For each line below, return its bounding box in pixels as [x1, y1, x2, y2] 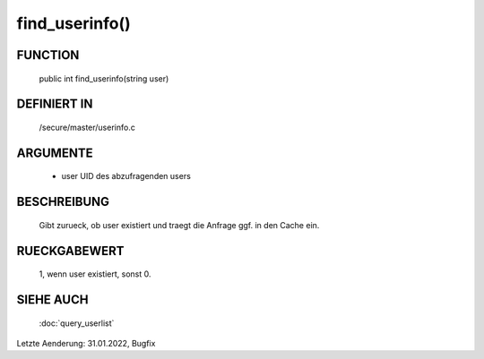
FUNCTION [16, 47, 80, 63]
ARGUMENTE [16, 145, 93, 160]
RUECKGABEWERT [16, 243, 125, 259]
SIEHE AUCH [16, 292, 89, 307]
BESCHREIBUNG [16, 194, 110, 209]
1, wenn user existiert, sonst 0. [39, 269, 151, 279]
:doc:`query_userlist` [39, 318, 115, 329]
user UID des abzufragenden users [61, 171, 192, 182]
